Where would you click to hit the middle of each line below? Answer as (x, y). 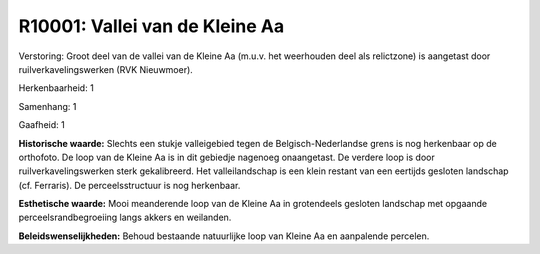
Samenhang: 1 (47, 106)
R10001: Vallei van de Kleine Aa (151, 26)
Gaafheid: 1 (41, 125)
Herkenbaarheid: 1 (56, 88)
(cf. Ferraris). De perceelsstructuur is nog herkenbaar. (129, 185)
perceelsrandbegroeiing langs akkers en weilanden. (125, 217)
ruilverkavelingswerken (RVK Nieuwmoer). (106, 69)
